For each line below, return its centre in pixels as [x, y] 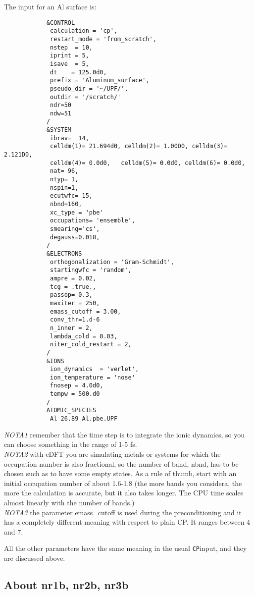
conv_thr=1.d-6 [75, 320]
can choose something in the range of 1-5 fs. [71, 444]
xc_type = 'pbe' [77, 212]
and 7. [14, 531]
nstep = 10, [71, 47]
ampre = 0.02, [73, 278]
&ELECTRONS [64, 253]
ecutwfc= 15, [71, 196]
